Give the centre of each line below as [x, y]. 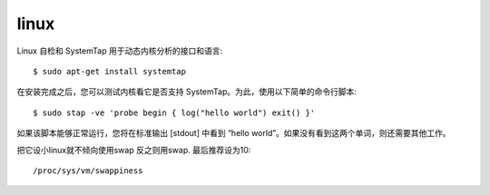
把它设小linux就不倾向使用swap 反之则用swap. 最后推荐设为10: [134, 150]
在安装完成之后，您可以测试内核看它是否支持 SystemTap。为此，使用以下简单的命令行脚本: [187, 92]
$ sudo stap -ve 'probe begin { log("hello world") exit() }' [174, 112]
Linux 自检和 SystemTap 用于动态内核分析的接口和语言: [119, 51]
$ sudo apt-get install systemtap [109, 71]
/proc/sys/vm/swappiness [88, 171]
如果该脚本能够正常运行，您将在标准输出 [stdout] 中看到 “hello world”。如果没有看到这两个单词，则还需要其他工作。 [234, 133]
